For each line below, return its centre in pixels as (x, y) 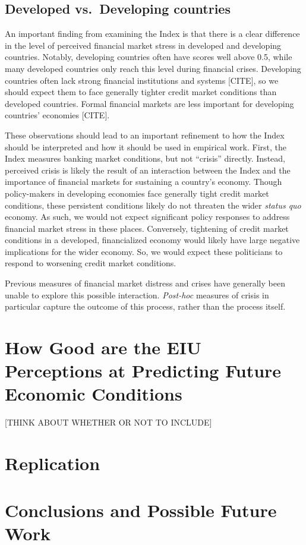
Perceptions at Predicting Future (143, 371)
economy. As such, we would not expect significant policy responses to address (147, 217)
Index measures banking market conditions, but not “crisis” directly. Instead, (145, 158)
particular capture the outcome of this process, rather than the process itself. (145, 306)
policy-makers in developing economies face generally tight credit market (137, 193)
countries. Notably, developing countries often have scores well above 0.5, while (149, 57)
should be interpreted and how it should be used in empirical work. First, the (146, 147)
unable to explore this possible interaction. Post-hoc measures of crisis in (137, 294)
